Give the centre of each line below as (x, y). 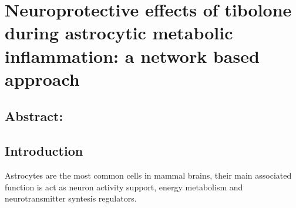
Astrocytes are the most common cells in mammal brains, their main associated (148, 175)
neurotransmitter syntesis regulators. (71, 198)
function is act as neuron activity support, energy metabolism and (124, 187)
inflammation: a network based (132, 56)
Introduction (44, 151)
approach (42, 78)
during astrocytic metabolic (119, 33)
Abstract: (34, 116)
